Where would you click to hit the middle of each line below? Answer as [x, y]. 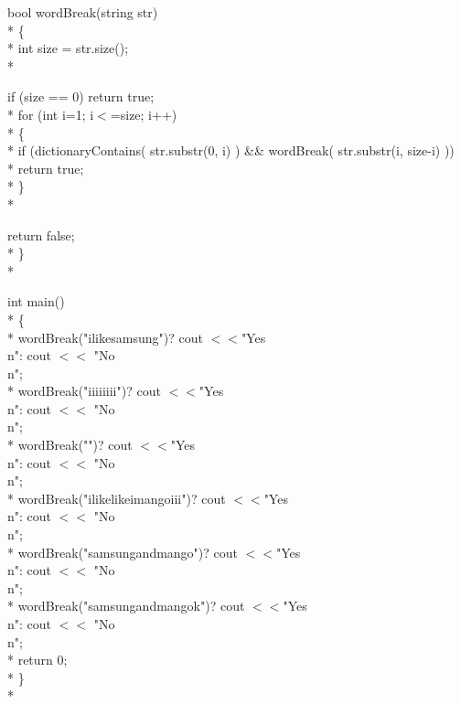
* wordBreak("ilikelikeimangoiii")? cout [117, 498]
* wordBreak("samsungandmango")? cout [123, 552]
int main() [36, 301]
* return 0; [38, 660]
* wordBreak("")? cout [70, 445]
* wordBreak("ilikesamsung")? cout [105, 337]
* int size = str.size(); [68, 48]
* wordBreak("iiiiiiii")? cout [84, 391]
